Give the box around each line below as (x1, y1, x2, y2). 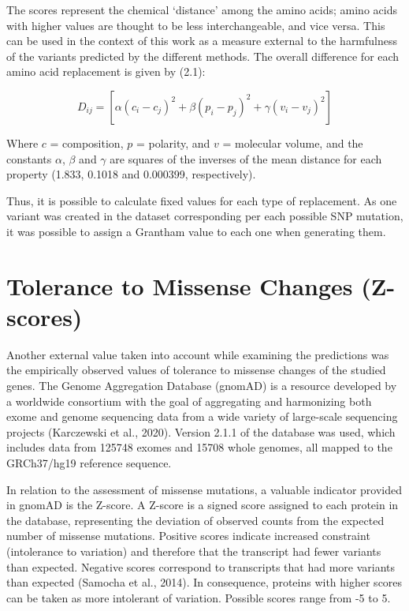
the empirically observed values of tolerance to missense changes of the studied (6, 362, 386, 378)
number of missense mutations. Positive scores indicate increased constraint (6, 527, 370, 544)
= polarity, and (136, 134, 210, 151)
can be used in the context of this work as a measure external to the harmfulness (6, 32, 398, 49)
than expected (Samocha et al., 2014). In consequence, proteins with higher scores (6, 574, 403, 590)
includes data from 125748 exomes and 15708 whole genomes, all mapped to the (6, 439, 392, 455)
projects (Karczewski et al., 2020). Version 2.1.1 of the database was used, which (6, 423, 396, 440)
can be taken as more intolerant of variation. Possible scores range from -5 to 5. (6, 589, 391, 605)
